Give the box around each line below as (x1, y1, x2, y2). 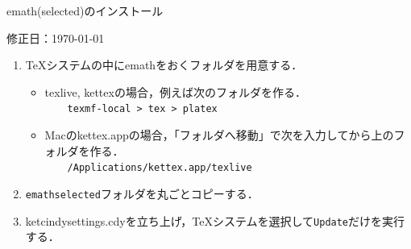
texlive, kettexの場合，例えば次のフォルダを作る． (44, 83, 306, 100)
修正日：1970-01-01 (6, 29, 105, 46)
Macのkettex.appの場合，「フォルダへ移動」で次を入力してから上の (44, 127, 394, 143)
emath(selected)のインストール (6, 2, 164, 19)
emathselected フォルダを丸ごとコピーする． (25, 185, 259, 201)
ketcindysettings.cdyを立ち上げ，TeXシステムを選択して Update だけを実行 (25, 212, 405, 229)
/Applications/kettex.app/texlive (67, 162, 252, 174)
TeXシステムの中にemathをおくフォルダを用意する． (25, 56, 303, 73)
